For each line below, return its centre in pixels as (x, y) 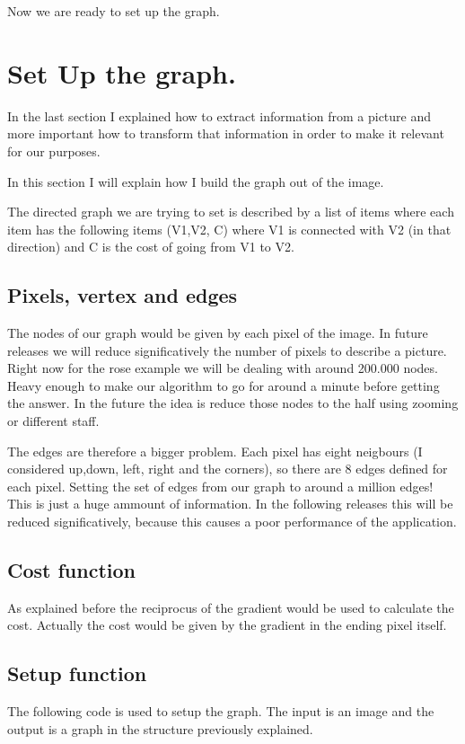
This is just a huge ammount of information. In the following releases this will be (230, 504)
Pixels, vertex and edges (123, 295)
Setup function (77, 673)
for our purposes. (54, 151)
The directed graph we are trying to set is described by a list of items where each (231, 212)
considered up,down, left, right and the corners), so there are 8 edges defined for (228, 469)
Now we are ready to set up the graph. (114, 11)
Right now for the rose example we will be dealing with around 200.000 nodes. (223, 368)
